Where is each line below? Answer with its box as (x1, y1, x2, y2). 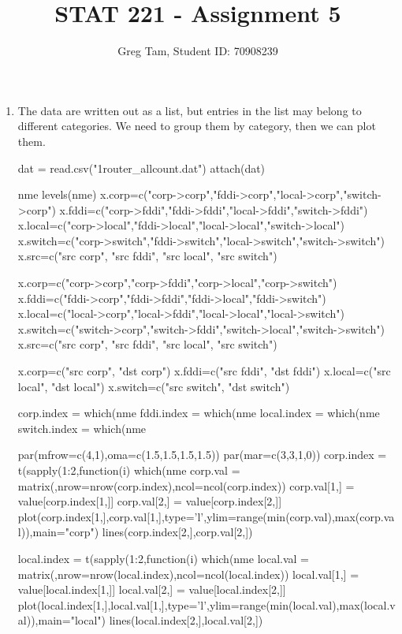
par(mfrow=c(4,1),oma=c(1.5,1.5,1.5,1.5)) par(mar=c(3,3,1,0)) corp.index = (17, 446, 387, 463)
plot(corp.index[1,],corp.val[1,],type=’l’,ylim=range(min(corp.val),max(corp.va (17, 508, 395, 524)
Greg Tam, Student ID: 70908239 (117, 43, 278, 59)
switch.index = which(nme (17, 420, 147, 436)
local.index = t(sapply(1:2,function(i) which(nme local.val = (17, 550, 309, 566)
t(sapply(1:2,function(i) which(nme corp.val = (17, 462, 240, 478)
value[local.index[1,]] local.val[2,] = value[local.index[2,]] (17, 581, 286, 598)
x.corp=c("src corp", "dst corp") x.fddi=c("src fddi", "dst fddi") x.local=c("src (17, 363, 391, 379)
